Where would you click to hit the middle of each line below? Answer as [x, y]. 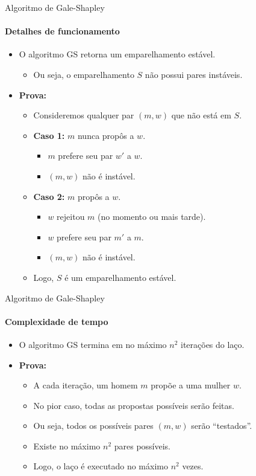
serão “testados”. [222, 426]
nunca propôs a [106, 135]
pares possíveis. [142, 445]
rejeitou [71, 217]
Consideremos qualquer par [84, 115]
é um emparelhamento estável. [120, 277]
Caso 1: [49, 135]
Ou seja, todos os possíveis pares [93, 426]
